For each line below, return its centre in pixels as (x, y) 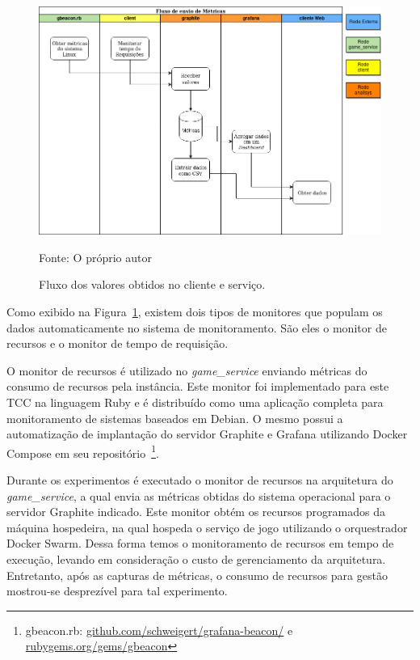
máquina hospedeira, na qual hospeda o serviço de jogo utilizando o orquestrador (207, 527)
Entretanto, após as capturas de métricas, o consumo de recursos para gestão (197, 575)
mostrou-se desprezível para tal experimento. (117, 591)
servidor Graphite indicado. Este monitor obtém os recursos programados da (196, 512)
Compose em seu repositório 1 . (83, 451)
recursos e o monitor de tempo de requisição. (118, 343)
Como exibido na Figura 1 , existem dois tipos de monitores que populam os (195, 311)
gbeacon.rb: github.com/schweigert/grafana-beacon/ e (159, 630)
